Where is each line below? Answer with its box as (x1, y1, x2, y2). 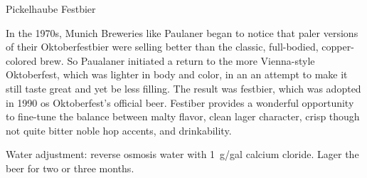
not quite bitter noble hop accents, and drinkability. (6, 122, 232, 137)
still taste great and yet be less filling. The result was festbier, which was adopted (6, 80, 361, 95)
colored (6, 53, 37, 68)
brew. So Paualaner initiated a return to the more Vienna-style (40, 53, 315, 68)
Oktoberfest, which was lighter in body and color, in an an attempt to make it (6, 67, 348, 82)
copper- (321, 39, 354, 54)
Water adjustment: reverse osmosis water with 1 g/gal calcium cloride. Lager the (6, 147, 359, 162)
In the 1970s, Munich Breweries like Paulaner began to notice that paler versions (6, 25, 358, 40)
